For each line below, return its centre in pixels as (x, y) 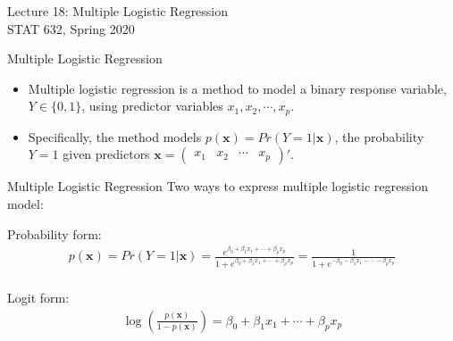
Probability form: (55, 233)
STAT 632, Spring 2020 (71, 28)
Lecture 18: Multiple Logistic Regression (118, 11)
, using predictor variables (152, 106)
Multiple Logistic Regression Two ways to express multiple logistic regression (218, 186)
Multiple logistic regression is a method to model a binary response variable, (237, 88)
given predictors (106, 154)
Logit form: (38, 297)
